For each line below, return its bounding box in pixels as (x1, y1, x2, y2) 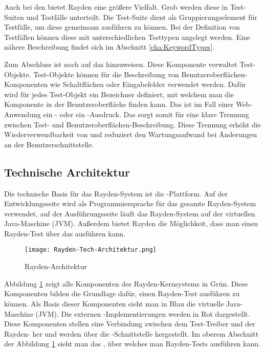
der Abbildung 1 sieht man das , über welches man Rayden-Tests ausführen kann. (4, 338, 260, 349)
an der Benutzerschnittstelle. (4, 139, 94, 149)
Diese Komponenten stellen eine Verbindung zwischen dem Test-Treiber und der (4, 318, 255, 329)
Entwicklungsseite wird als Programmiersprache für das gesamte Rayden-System (4, 198, 256, 209)
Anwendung (4, 108, 41, 119)
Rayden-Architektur (25, 261, 87, 272)
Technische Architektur (4, 164, 130, 180)
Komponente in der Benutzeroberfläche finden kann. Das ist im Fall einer (4, 99, 234, 109)
